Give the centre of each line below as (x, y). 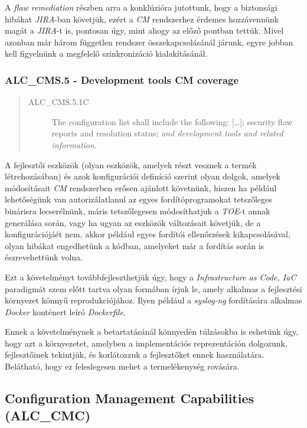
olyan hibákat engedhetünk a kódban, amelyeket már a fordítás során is (135, 245)
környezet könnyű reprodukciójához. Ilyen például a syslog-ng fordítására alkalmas (153, 300)
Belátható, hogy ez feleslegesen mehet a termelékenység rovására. (122, 366)
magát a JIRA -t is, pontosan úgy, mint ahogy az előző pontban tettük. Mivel (144, 30)
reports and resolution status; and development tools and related (167, 133)
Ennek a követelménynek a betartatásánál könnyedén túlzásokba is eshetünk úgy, (152, 331)
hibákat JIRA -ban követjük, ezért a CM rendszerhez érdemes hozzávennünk (142, 19)
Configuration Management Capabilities (130, 398)
